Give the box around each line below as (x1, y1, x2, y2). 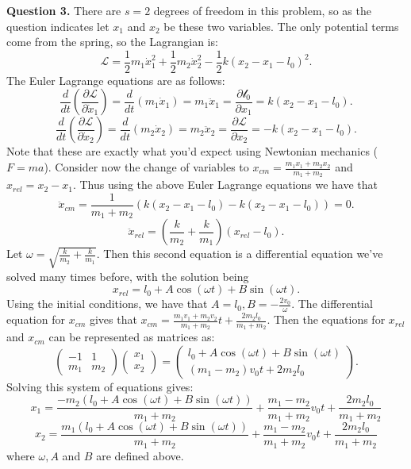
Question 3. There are (6, 2, 121, 18)
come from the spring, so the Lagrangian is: (6, 33, 218, 50)
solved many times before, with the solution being (6, 267, 249, 284)
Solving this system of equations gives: (6, 378, 194, 394)
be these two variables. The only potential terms (163, 17, 399, 34)
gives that (89, 311, 137, 328)
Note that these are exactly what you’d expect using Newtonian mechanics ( (6, 143, 378, 160)
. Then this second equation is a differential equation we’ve (96, 245, 383, 262)
